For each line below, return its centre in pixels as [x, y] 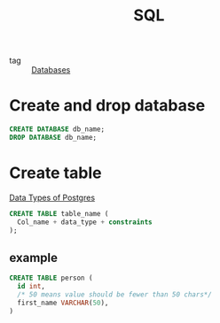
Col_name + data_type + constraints [85, 222]
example [34, 258]
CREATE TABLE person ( [51, 278]
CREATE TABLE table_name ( [59, 213]
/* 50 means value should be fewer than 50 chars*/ [115, 295]
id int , [31, 287]
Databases [51, 70]
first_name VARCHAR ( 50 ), [63, 303]
